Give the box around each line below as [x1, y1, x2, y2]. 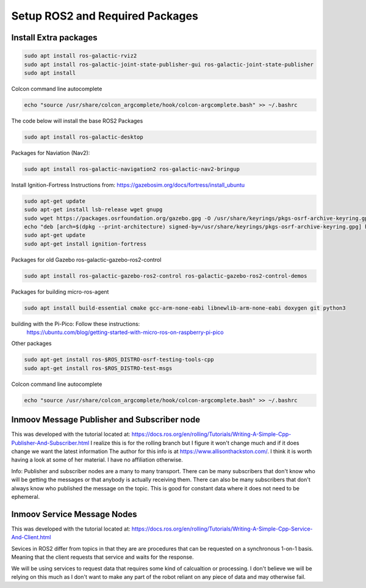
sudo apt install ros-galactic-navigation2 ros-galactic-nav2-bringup [24, 165, 240, 172]
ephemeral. [11, 493, 40, 501]
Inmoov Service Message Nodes [11, 509, 137, 519]
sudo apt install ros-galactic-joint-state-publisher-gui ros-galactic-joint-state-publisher [24, 61, 314, 68]
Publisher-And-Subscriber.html [11, 439, 90, 446]
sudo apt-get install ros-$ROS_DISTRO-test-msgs [24, 365, 173, 372]
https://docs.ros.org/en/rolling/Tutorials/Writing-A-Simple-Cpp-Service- [131, 525, 313, 532]
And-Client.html [11, 534, 51, 541]
